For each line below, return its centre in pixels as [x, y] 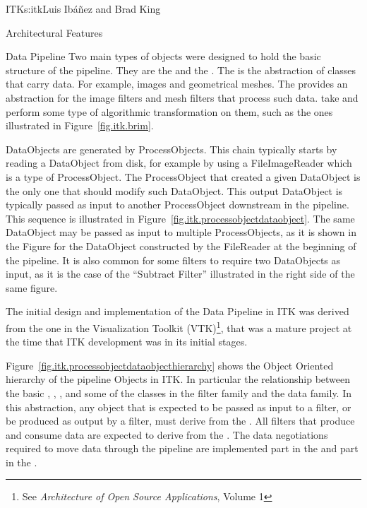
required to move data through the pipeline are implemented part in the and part [182, 448]
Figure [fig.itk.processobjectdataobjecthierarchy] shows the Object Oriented [170, 365]
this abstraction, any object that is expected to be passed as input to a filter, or [179, 407]
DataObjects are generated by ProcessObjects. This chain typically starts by [172, 149]
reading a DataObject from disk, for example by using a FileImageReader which [179, 163]
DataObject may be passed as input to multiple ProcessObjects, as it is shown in [181, 232]
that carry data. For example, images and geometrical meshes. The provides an [177, 84]
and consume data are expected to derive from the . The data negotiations [167, 434]
